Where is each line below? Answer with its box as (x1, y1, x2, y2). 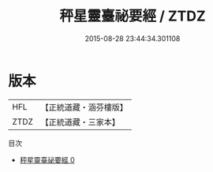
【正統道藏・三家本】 (40, 116, 121, 127)
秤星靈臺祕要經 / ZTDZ (58, 7, 207, 25)
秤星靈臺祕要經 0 (19, 155, 75, 164)
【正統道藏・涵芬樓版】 (40, 102, 129, 113)
